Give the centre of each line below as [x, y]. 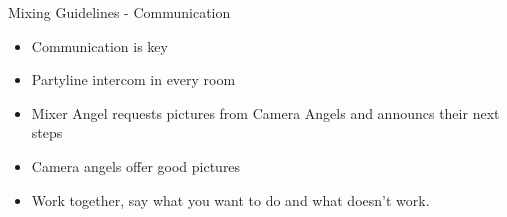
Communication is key [99, 45]
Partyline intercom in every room [133, 79]
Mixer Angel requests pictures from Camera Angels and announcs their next [265, 112]
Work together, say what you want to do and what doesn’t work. [230, 199]
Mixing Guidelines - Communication [119, 12]
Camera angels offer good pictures [136, 165]
